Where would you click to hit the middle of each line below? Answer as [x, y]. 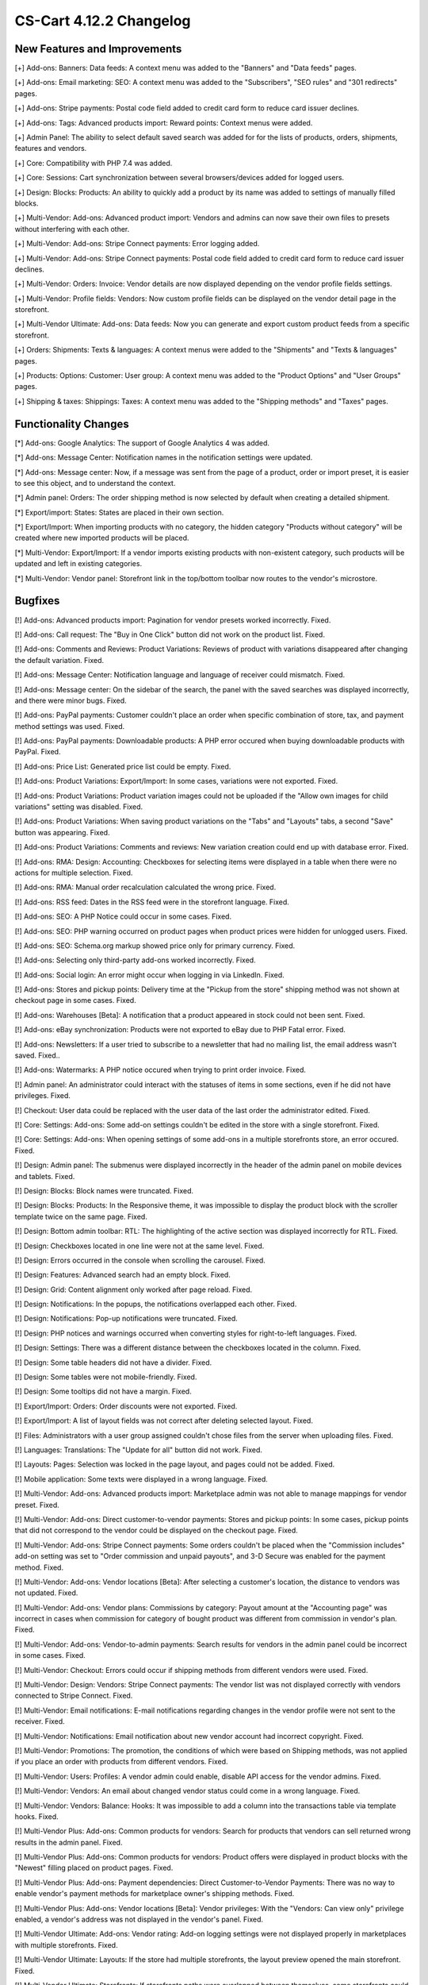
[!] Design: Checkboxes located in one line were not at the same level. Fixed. [139, 1246]
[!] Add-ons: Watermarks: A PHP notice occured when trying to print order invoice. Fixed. [160, 1070]
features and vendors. [51, 148]
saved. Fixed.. [38, 1055]
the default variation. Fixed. [59, 660]
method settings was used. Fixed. [70, 726]
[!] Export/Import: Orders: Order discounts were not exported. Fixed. [126, 1406]
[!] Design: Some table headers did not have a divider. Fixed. [113, 1363]
